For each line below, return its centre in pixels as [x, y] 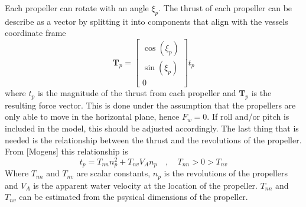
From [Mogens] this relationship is [66, 151]
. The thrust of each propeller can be [225, 8]
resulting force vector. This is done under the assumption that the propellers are [150, 105]
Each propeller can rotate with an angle [77, 8]
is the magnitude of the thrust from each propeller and [137, 93]
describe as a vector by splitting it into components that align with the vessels [147, 21]
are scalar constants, [113, 173]
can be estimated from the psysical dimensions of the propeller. [134, 197]
